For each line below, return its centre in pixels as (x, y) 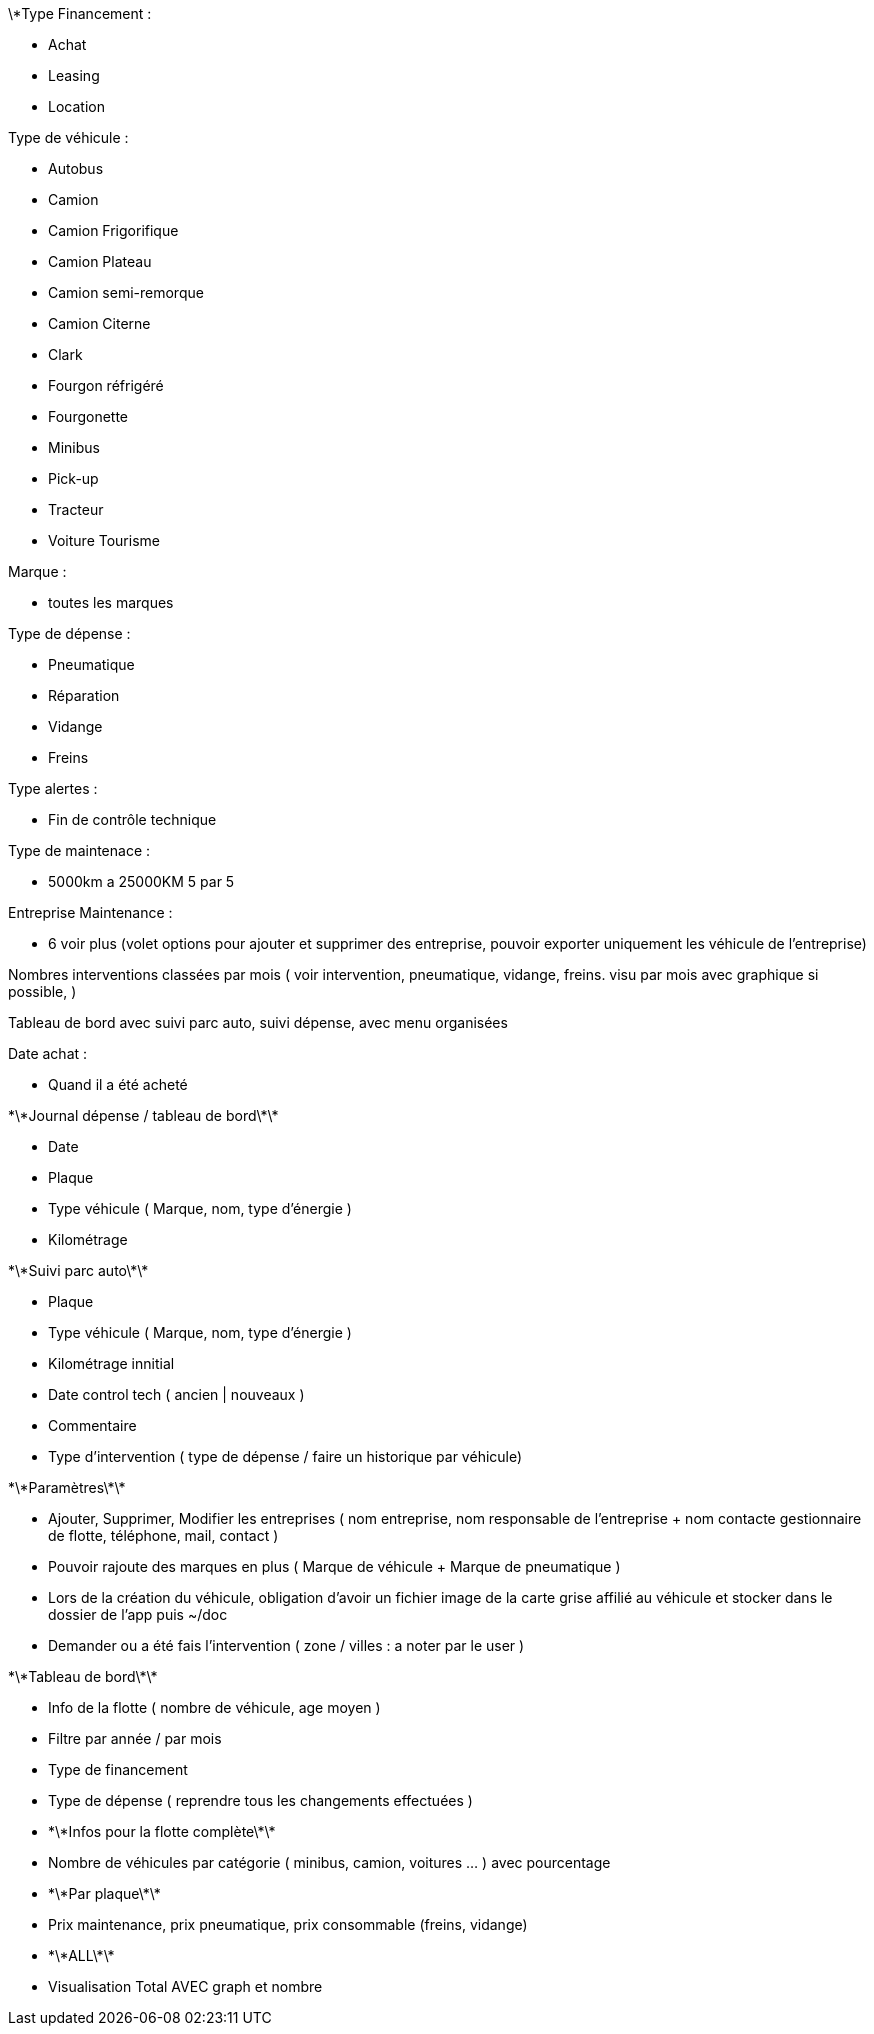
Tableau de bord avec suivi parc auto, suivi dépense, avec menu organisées (258, 1022)
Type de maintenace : (79, 850)
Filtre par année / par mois (135, 1738)
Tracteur (76, 509)
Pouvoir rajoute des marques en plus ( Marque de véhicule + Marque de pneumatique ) (334, 1566)
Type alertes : (53, 788)
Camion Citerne (99, 323)
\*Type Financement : (80, 13)
